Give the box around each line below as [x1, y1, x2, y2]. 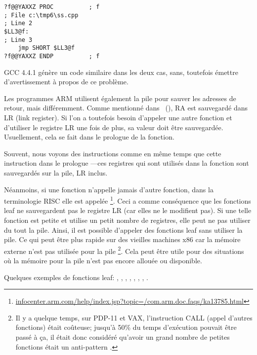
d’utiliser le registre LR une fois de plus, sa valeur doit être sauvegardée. [4, 122, 223, 132]
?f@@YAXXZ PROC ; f [4, 3, 100, 10]
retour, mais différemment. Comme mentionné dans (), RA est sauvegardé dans [4, 103, 248, 113]
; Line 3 [4, 36, 33, 43]
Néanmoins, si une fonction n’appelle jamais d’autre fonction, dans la [4, 184, 214, 194]
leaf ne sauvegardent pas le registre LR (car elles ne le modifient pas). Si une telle [4, 205, 252, 215]
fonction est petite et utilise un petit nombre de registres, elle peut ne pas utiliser [4, 214, 251, 225]
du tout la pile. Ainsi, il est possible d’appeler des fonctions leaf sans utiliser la [4, 224, 243, 235]
